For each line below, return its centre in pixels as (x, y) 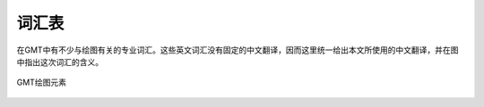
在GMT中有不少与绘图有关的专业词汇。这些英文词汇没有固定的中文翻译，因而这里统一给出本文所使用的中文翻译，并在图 (238, 50)
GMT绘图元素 (42, 82)
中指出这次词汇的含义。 (60, 62)
